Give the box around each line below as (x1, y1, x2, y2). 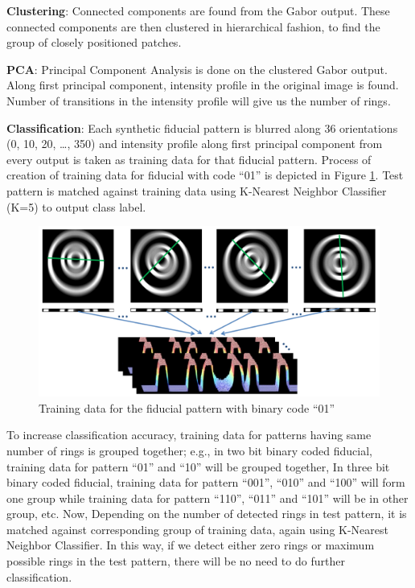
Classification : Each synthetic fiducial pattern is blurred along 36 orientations (6, 119, 398, 136)
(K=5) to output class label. (6, 198, 146, 215)
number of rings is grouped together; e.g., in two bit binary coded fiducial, (6, 442, 373, 458)
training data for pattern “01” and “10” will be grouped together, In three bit (6, 458, 390, 475)
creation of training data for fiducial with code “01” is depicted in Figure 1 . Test (6, 167, 404, 183)
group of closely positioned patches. (6, 34, 182, 51)
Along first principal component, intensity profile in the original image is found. (6, 76, 399, 93)
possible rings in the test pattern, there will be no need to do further (6, 553, 345, 569)
